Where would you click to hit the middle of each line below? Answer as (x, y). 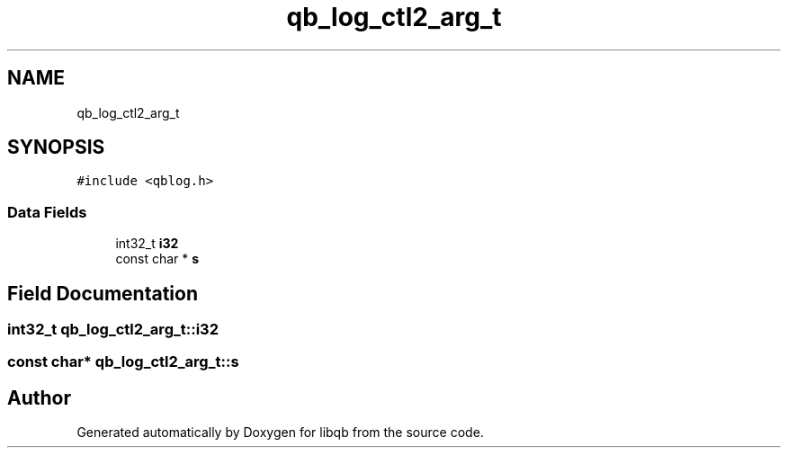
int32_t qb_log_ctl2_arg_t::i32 (113, 330)
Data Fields (47, 212)
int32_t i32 (147, 244)
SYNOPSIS (56, 147)
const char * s (157, 259)
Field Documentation (103, 293)
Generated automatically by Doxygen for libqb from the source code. (280, 433)
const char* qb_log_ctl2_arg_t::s (123, 362)
